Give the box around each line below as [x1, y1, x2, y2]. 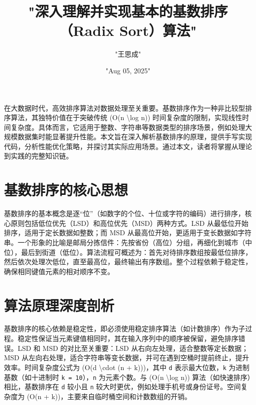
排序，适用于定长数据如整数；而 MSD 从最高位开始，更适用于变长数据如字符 [4, 227, 252, 238]
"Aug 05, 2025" [105, 65, 151, 75]
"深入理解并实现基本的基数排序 [28, 1, 228, 21]
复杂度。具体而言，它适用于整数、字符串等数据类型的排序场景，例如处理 [10, 122, 245, 132]
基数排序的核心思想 [4, 180, 128, 200]
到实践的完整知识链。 [4, 151, 73, 161]
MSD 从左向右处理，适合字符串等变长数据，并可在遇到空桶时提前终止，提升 [4, 352, 249, 363]
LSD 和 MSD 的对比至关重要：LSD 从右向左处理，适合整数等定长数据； [17, 343, 249, 353]
